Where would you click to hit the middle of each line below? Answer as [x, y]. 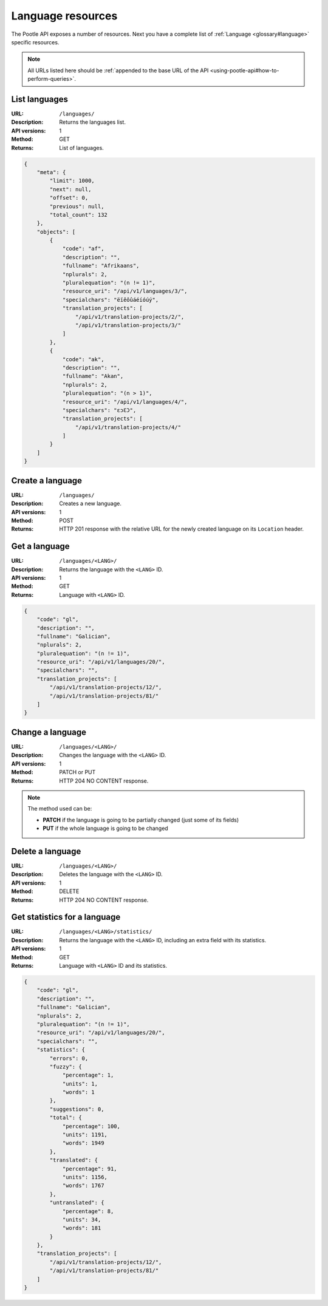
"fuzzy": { [66, 1066]
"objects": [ [56, 232]
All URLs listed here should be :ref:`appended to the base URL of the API [118, 70]
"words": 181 [82, 1228]
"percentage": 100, [91, 1126]
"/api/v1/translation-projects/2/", [130, 317]
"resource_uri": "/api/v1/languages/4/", [125, 402]
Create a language [46, 481]
